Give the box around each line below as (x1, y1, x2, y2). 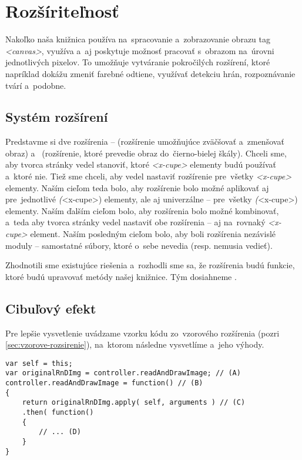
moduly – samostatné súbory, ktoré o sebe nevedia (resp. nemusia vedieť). (5, 239, 273, 251)
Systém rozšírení (5, 108, 108, 126)
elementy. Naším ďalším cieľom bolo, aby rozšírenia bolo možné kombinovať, (5, 204, 279, 216)
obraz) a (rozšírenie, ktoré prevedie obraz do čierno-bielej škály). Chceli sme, (5, 146, 287, 159)
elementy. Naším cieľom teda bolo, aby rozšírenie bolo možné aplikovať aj (5, 181, 269, 194)
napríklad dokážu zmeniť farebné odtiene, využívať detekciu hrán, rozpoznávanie (5, 67, 296, 79)
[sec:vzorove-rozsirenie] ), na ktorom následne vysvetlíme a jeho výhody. (5, 338, 264, 351)
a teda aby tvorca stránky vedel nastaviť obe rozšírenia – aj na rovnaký (5, 216, 266, 228)
